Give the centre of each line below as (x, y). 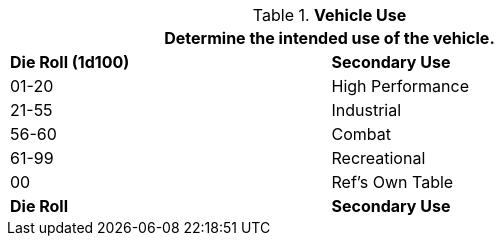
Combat (361, 134)
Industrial (366, 110)
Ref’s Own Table (392, 182)
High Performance (400, 86)
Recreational (378, 158)
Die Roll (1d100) (70, 62)
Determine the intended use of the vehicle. (329, 38)
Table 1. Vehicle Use (329, 15)
